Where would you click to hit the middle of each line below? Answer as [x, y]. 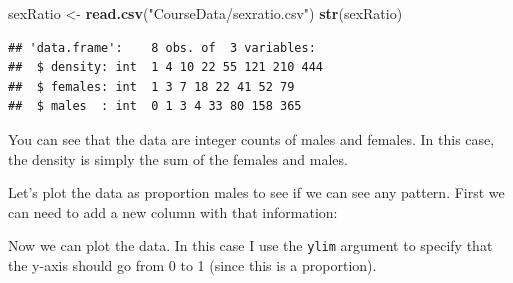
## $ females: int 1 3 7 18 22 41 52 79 [151, 86]
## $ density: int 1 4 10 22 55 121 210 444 [165, 67]
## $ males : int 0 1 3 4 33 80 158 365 [155, 106]
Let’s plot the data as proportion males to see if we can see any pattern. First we [256, 192]
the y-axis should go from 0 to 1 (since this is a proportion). [192, 265]
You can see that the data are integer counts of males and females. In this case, [251, 138]
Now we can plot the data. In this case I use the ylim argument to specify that [250, 245]
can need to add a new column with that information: [173, 211]
